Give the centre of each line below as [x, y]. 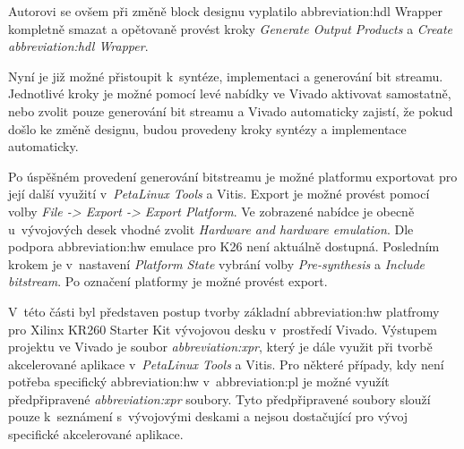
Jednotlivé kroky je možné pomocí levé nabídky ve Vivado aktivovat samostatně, [230, 93]
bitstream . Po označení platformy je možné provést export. [168, 281]
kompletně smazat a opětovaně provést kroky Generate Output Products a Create [230, 28]
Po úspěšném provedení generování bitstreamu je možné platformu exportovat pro [233, 176]
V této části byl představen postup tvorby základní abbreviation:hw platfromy [224, 311]
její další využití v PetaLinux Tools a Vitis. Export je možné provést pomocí [219, 194]
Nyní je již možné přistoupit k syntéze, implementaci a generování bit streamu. [226, 76]
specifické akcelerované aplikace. [96, 434]
